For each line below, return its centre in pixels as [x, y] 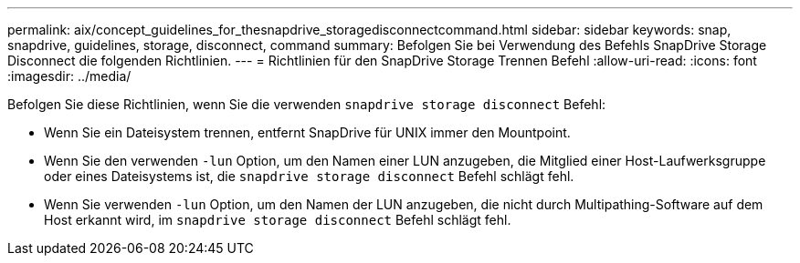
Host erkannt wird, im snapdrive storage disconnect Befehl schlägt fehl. [278, 220]
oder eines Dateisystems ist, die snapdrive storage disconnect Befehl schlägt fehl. [309, 176]
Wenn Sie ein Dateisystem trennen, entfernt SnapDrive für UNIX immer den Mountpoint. [307, 132]
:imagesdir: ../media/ [69, 76]
